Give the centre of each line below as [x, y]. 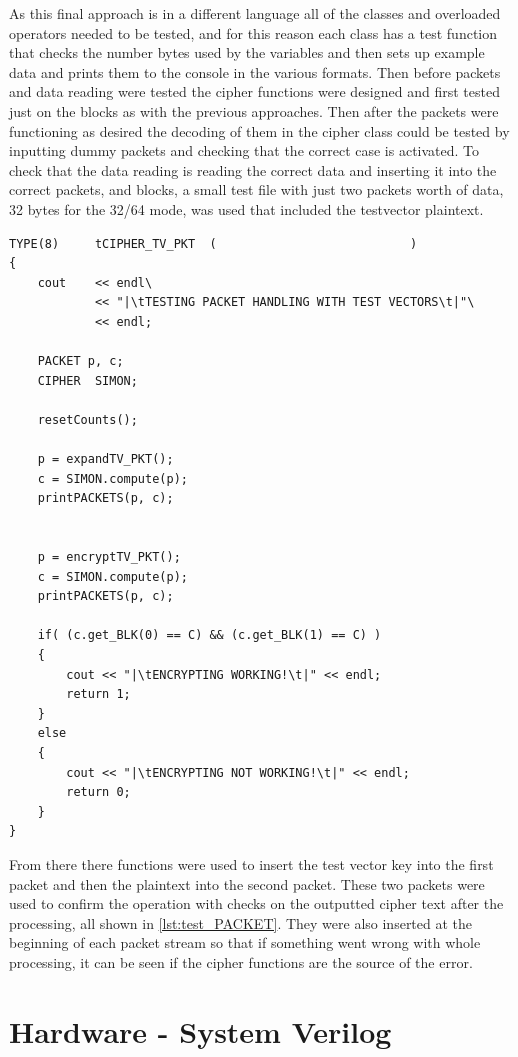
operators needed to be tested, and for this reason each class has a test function [253, 32]
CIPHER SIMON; [87, 380]
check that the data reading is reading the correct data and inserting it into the [253, 169]
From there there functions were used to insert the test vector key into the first [251, 863]
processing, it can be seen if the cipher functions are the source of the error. [241, 961]
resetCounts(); [87, 419]
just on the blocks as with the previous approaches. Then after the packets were [254, 110]
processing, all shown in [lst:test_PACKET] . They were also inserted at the [241, 922]
